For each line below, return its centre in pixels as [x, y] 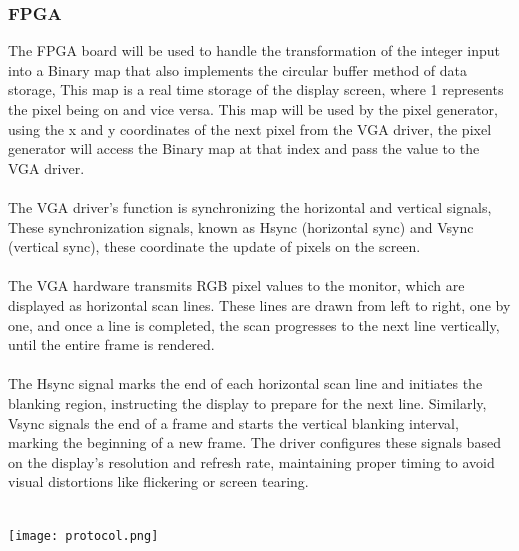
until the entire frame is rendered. [111, 344]
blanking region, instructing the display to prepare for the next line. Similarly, [247, 402]
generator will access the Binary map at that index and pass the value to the [244, 148]
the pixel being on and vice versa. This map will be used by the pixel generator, [253, 109]
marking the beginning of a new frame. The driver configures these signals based [254, 442]
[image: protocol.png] [83, 536]
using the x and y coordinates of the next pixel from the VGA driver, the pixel [250, 128]
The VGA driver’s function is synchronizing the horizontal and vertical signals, [250, 206]
